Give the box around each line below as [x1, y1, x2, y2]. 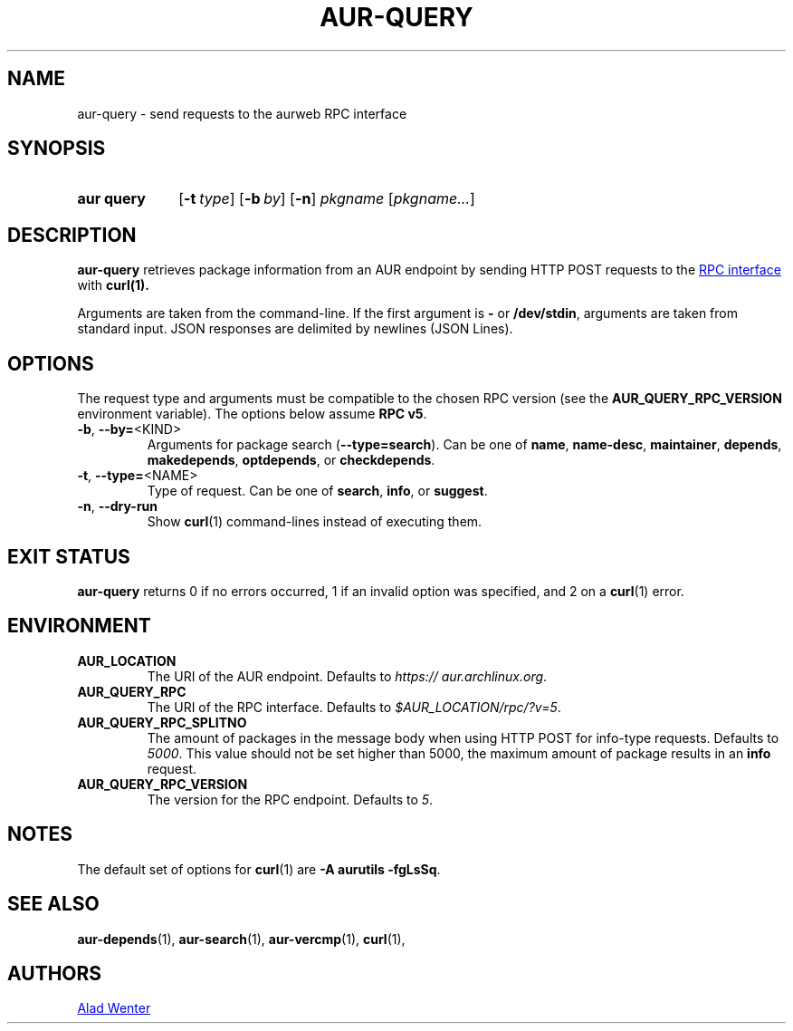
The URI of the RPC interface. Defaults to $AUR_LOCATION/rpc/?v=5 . [147, 699, 561, 715]
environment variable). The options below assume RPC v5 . [77, 406, 427, 422]
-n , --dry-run [77, 498, 158, 515]
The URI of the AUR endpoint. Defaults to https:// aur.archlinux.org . [147, 668, 548, 684]
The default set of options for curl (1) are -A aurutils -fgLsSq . [77, 861, 441, 877]
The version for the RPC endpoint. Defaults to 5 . [147, 791, 434, 807]
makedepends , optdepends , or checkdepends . [147, 452, 435, 468]
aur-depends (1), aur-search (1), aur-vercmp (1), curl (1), [77, 930, 406, 947]
